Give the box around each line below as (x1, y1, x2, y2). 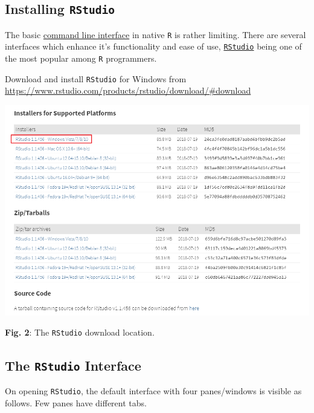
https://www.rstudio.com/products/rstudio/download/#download (5, 84, 251, 97)
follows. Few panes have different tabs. (5, 396, 147, 409)
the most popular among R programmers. (5, 52, 157, 65)
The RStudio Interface (5, 356, 141, 374)
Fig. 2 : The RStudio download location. (5, 326, 155, 339)
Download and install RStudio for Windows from (5, 72, 187, 85)
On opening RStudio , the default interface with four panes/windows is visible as (5, 384, 302, 397)
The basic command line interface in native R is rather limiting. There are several (5, 28, 306, 41)
